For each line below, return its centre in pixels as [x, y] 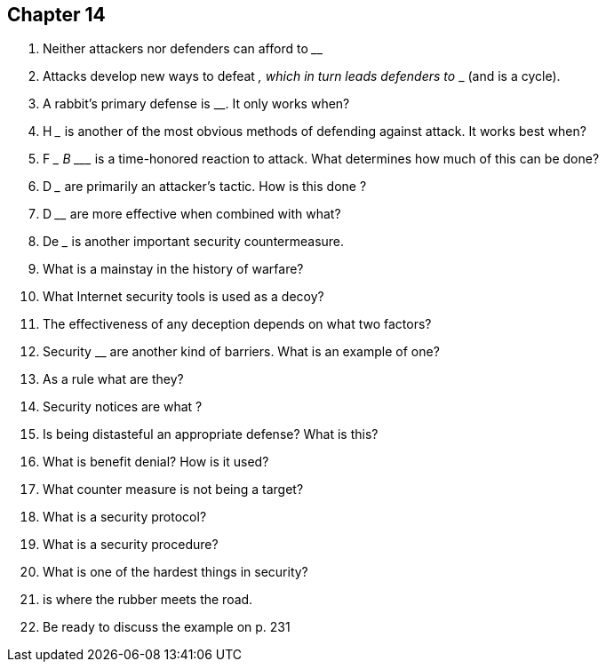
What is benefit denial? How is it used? [156, 462]
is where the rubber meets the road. [148, 600]
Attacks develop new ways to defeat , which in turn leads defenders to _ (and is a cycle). [302, 76]
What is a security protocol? [125, 517]
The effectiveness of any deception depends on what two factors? [237, 324]
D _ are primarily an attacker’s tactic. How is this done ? [205, 187]
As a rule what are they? [113, 379]
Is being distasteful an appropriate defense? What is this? [211, 434]
